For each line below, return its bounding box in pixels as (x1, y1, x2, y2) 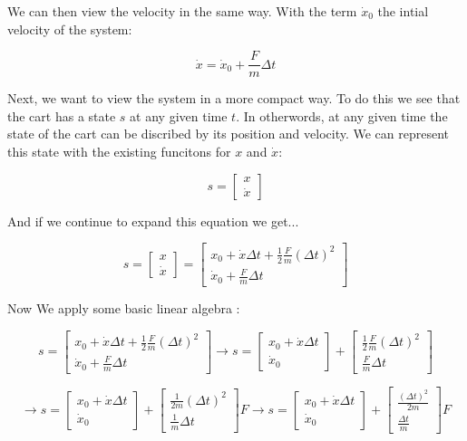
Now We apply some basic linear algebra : (7, 298, 240, 317)
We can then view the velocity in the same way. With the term (7, 2, 357, 20)
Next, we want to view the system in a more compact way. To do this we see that (7, 89, 461, 108)
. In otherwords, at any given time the (236, 106, 448, 125)
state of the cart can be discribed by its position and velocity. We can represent (7, 124, 450, 143)
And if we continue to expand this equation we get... (7, 211, 299, 230)
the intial (377, 2, 429, 20)
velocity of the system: (7, 19, 132, 38)
